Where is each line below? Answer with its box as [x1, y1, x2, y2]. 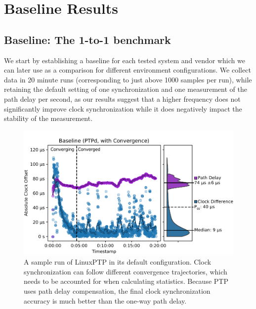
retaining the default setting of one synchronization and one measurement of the [4, 84, 247, 94]
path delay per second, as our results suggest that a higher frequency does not [4, 93, 241, 104]
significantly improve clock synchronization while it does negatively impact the [4, 103, 242, 114]
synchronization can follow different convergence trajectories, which [24, 266, 227, 276]
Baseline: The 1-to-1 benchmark [4, 32, 171, 47]
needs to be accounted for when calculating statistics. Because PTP [24, 276, 228, 286]
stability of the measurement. [4, 113, 93, 123]
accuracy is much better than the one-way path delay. [24, 295, 187, 306]
